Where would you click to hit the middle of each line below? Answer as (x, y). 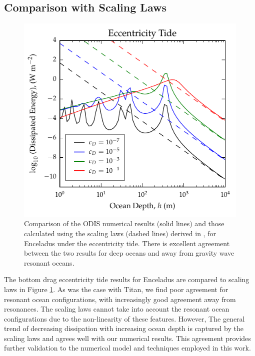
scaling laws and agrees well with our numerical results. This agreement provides (127, 338)
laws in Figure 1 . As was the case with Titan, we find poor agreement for (116, 289)
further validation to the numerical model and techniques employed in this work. (127, 348)
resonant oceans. (49, 262)
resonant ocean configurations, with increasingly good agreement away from (120, 299)
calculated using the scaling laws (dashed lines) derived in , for (120, 233)
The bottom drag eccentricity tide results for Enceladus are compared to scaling (127, 279)
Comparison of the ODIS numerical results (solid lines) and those (124, 223)
